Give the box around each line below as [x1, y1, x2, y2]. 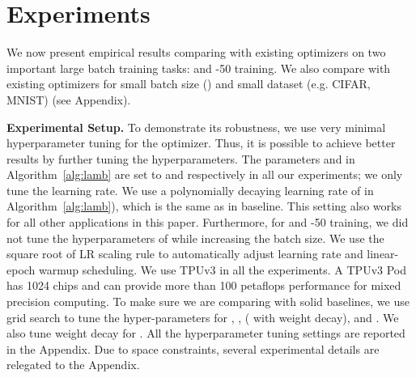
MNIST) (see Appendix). [6, 91, 131, 108]
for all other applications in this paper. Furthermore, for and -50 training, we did [6, 214, 409, 231]
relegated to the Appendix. [6, 356, 140, 373]
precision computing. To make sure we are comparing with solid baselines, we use [6, 293, 410, 310]
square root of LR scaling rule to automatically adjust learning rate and [6, 245, 363, 262]
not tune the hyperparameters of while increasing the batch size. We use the [6, 229, 384, 246]
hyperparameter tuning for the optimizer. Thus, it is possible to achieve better [6, 134, 396, 151]
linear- [367, 245, 399, 262]
